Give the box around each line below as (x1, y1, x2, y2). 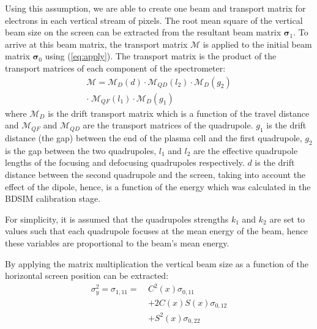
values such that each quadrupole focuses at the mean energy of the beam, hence (5, 224, 308, 237)
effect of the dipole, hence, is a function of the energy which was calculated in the (5, 180, 311, 193)
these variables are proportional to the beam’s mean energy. (5, 236, 229, 249)
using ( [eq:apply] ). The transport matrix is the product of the (45, 50, 277, 62)
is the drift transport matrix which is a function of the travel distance (48, 106, 310, 119)
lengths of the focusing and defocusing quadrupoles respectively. (5, 156, 245, 169)
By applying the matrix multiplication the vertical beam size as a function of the (5, 257, 308, 270)
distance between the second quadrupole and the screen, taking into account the (5, 168, 306, 180)
